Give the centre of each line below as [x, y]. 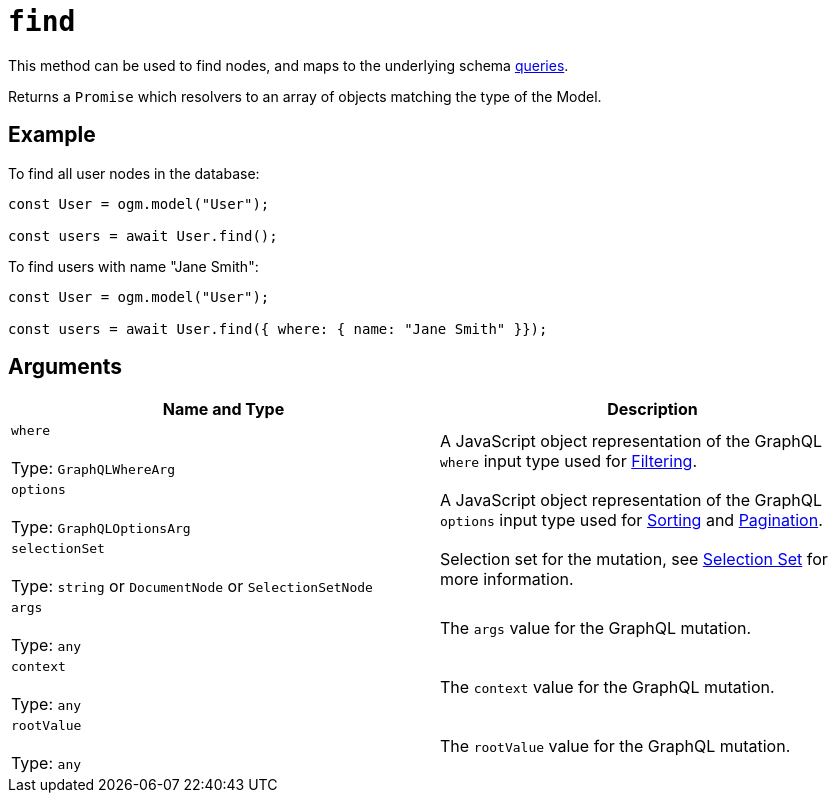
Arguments [65, 367]
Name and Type [223, 409]
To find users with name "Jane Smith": [133, 266]
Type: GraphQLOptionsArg [101, 527]
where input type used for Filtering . [568, 460]
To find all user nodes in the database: [134, 173]
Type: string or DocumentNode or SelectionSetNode [192, 586]
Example [52, 135]
